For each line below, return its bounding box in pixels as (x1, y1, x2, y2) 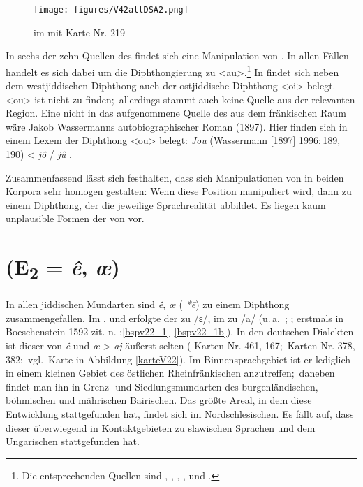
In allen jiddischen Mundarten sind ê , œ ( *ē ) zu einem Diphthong (6, 297, 290, 312)
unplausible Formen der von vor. (6, 211, 145, 226)
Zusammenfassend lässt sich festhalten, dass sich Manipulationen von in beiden (6, 170, 344, 184)
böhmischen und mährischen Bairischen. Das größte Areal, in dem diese (6, 393, 312, 407)
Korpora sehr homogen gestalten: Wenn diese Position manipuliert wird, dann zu (6, 184, 352, 198)
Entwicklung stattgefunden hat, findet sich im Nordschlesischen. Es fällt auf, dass (6, 406, 354, 421)
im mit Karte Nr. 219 (34, 24, 126, 39)
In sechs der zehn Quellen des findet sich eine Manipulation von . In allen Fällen (6, 48, 349, 63)
